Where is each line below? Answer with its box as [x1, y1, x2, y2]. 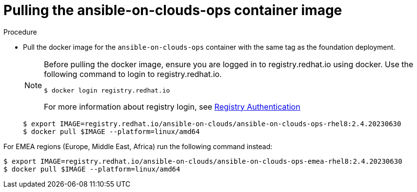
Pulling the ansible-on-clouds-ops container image [3, 2, 342, 19]
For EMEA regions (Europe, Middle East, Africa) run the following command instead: [3, 142, 273, 151]
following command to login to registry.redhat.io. [44, 69, 222, 79]
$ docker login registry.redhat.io [44, 86, 170, 94]
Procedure [3, 27, 37, 36]
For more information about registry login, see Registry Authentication [44, 101, 300, 112]
